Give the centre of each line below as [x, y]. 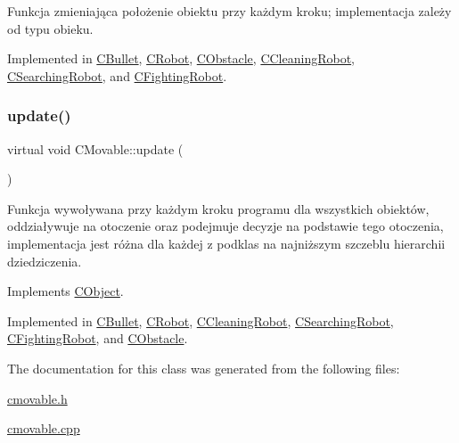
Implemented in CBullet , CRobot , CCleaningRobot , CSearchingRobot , [201, 320]
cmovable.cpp [44, 428]
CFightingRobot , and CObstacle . [98, 338]
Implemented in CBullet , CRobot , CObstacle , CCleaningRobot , [181, 58]
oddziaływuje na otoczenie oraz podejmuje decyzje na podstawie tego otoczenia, [225, 226]
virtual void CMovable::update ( [95, 148]
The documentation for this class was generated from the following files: [204, 368]
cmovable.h [37, 398]
